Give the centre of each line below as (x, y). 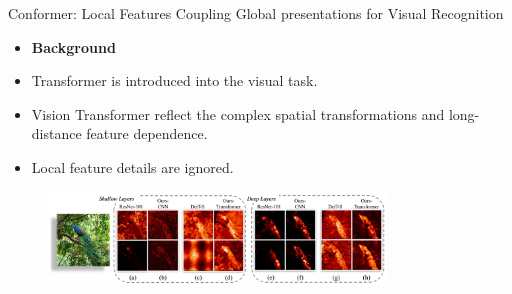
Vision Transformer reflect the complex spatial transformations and (238, 113)
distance (56, 133)
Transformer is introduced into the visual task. (174, 80)
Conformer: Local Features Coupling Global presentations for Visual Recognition (256, 13)
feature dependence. (147, 133)
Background (73, 46)
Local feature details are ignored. (132, 166)
